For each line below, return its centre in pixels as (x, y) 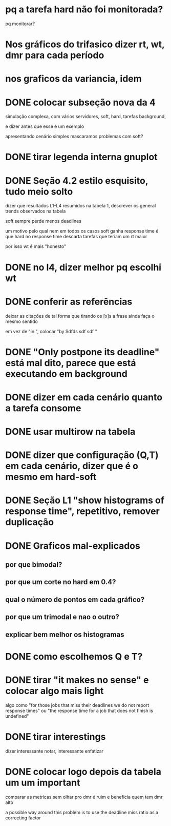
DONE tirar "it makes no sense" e (77, 680)
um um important (43, 783)
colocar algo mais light (55, 691)
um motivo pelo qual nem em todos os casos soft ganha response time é (82, 231)
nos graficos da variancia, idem (73, 79)
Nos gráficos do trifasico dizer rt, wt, (85, 44)
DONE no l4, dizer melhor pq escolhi (83, 267)
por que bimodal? (34, 565)
